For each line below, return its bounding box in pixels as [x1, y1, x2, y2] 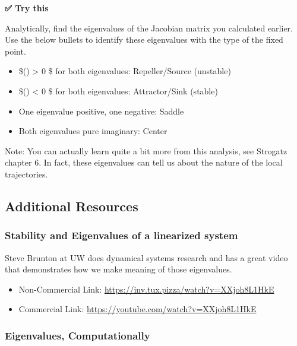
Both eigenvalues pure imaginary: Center [18, 125, 168, 137]
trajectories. [5, 167, 48, 180]
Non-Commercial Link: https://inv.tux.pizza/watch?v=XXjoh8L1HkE [18, 282, 274, 295]
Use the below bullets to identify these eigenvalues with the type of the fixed [5, 33, 283, 46]
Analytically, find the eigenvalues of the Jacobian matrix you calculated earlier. [5, 21, 293, 34]
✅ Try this [5, 2, 49, 14]
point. [5, 45, 26, 57]
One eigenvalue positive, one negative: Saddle [18, 104, 184, 117]
